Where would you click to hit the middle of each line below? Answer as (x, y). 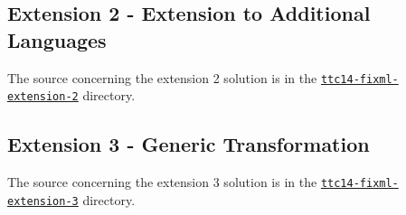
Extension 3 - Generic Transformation (189, 144)
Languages (57, 39)
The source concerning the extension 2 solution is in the (162, 77)
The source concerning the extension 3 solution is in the (162, 182)
